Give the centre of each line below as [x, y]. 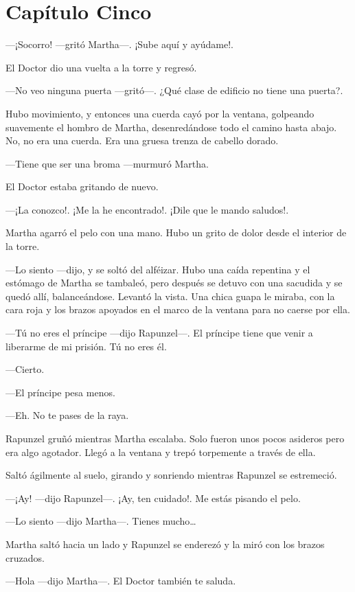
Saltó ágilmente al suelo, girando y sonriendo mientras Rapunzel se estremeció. [171, 475]
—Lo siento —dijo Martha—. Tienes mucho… [101, 521]
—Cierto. [25, 369]
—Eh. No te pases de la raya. [67, 415]
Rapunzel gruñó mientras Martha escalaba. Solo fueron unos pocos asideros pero [175, 438]
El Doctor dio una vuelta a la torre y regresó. [101, 67]
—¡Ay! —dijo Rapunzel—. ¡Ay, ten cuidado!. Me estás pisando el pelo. [153, 498]
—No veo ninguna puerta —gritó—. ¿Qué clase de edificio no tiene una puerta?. [174, 90]
